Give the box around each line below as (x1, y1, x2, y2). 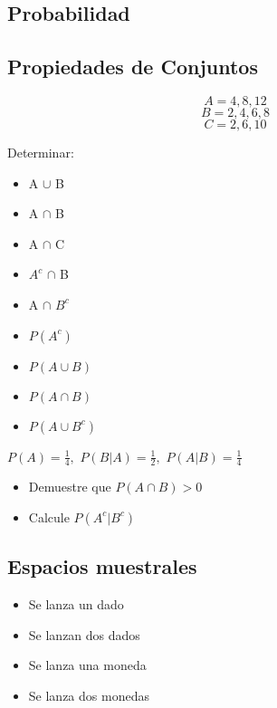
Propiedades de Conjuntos (7, 53, 258, 81)
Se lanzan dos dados (28, 625, 140, 644)
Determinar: (7, 142, 74, 161)
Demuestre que (28, 477, 111, 496)
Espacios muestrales (7, 552, 197, 580)
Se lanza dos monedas (28, 685, 149, 704)
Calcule (28, 507, 70, 526)
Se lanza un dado (28, 595, 124, 614)
